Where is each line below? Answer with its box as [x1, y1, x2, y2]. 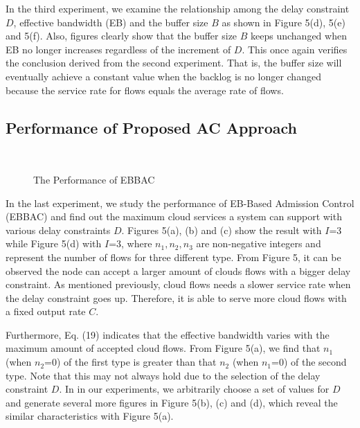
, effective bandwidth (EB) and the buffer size [13, 15, 208, 29]
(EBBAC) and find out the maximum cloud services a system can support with [6, 209, 342, 224]
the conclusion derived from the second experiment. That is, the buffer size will [6, 55, 342, 70]
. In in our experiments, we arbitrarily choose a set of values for [59, 382, 330, 396]
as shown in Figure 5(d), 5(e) [222, 15, 345, 29]
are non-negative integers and [196, 236, 321, 251]
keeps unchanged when [251, 28, 347, 43]
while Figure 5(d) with [6, 236, 102, 251]
